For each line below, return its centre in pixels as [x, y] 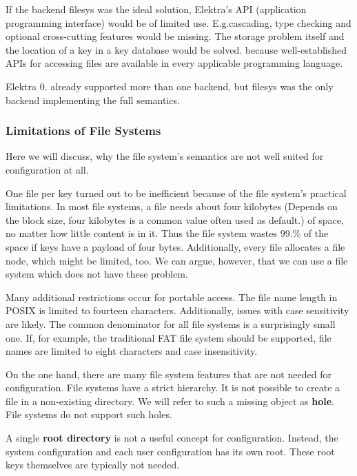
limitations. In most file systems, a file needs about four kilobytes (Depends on [172, 206]
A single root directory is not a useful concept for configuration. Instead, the [172, 438]
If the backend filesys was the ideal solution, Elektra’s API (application [156, 9]
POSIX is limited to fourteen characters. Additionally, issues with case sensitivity [177, 310]
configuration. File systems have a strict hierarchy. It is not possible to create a [173, 387]
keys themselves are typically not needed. [93, 465]
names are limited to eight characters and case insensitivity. [132, 351]
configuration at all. [47, 169]
